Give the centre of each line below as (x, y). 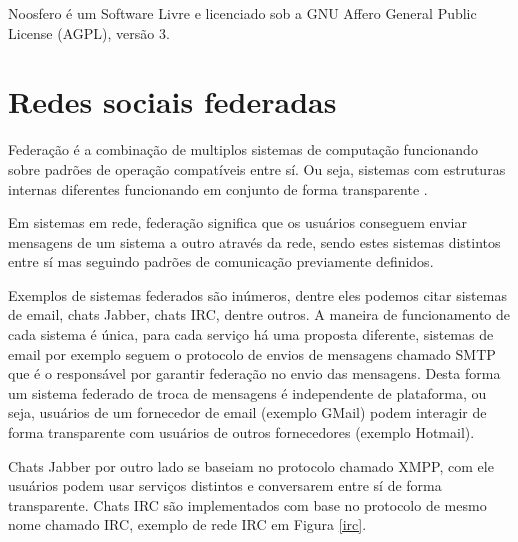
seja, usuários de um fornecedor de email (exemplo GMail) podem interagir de (247, 412)
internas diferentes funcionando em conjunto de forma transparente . (218, 188)
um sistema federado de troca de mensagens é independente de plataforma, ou (247, 392)
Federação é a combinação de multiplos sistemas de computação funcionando (243, 149)
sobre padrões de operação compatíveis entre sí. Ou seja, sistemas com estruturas (257, 168)
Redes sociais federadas (172, 101)
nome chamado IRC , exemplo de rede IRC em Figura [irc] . (187, 524)
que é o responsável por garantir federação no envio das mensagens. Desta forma (254, 373)
